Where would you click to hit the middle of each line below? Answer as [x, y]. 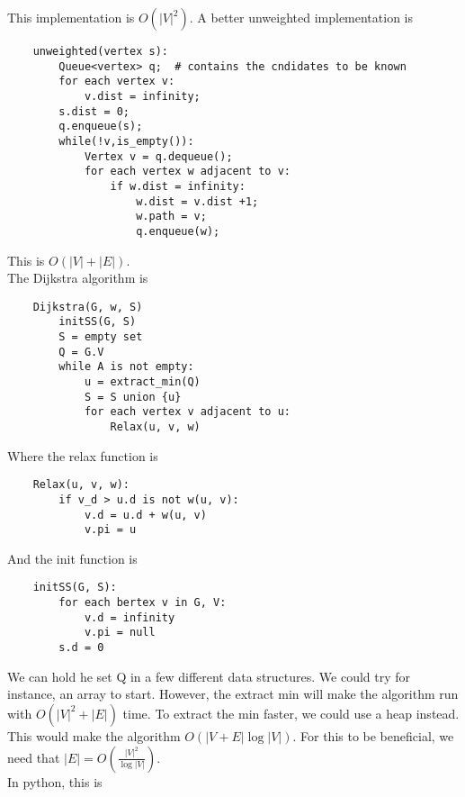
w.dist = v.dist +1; [197, 201]
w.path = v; [171, 217]
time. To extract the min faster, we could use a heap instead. [291, 713]
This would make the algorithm [94, 735]
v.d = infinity [130, 617]
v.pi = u [110, 530]
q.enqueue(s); [101, 127]
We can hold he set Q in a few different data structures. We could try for [209, 676]
